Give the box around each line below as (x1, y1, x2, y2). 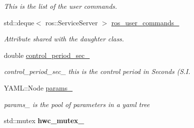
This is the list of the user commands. (4, 1, 117, 11)
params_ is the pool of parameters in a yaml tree (4, 99, 150, 109)
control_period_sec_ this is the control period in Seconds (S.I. (4, 66, 191, 76)
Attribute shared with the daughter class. (4, 34, 124, 44)
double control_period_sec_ (4, 50, 90, 60)
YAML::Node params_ (4, 82, 73, 92)
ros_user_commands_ (111, 17, 179, 27)
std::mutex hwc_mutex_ (4, 115, 84, 126)
